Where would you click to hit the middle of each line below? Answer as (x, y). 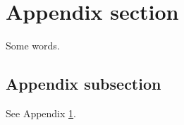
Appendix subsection (84, 84)
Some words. (33, 46)
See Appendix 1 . (41, 113)
